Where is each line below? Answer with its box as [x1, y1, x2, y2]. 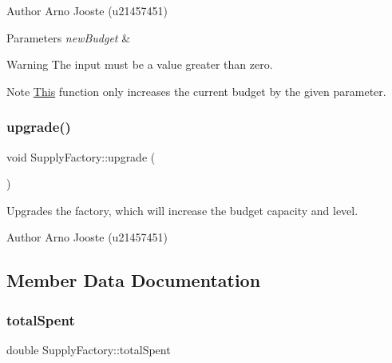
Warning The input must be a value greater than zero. [6, 56, 273, 73]
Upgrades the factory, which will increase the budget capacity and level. [6, 201, 358, 218]
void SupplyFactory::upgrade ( [6, 148, 156, 165]
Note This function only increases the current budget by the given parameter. [6, 82, 386, 99]
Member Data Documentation [6, 268, 261, 293]
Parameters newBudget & [6, 29, 131, 46]
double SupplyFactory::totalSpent [6, 341, 171, 357]
